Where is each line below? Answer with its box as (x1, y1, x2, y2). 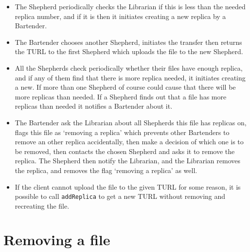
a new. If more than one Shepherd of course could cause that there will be (15, 82, 236, 92)
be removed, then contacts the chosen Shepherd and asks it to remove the (15, 146, 235, 156)
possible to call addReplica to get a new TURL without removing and (15, 191, 226, 201)
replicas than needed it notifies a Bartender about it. (15, 101, 173, 111)
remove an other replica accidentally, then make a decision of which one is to (15, 136, 244, 147)
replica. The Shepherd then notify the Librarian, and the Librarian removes (15, 155, 240, 166)
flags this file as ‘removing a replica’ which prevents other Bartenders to (15, 127, 230, 137)
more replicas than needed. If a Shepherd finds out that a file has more (15, 91, 227, 101)
